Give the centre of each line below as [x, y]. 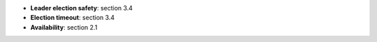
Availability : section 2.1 [64, 27]
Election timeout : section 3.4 [73, 18]
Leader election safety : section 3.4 [81, 8]
